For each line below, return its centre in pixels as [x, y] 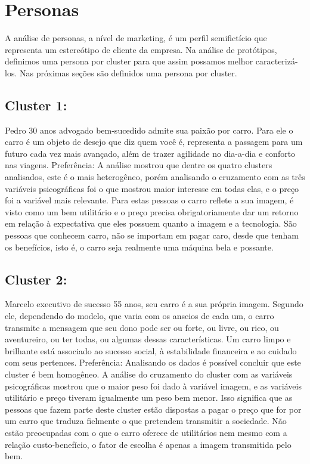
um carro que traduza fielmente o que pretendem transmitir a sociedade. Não [146, 421]
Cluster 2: [36, 279]
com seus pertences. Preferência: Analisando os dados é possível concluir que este [153, 362]
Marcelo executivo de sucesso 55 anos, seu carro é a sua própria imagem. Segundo [154, 304]
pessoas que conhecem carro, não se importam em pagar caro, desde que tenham [152, 235]
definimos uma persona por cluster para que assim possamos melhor [129, 61]
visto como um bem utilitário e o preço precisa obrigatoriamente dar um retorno [152, 211]
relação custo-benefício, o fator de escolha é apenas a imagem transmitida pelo [148, 444]
